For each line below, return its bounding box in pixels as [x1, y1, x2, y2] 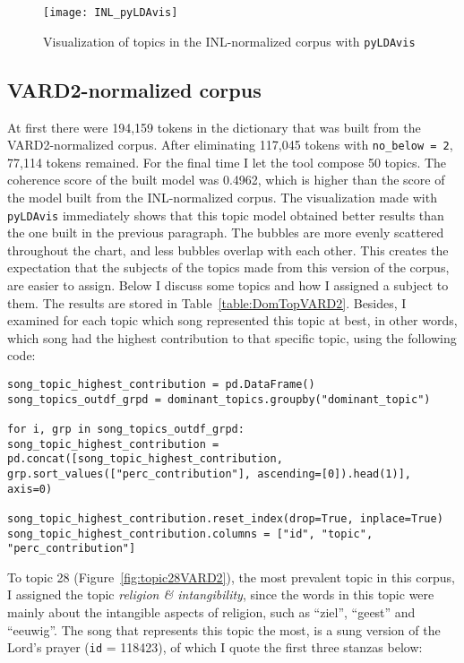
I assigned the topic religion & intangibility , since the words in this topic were [7, 585, 434, 604]
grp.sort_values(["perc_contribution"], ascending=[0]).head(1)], [7, 467, 412, 480]
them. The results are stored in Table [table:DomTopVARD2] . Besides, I [7, 293, 407, 312]
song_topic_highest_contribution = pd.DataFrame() [7, 377, 315, 391]
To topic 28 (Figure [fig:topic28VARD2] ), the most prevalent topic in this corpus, [7, 567, 455, 586]
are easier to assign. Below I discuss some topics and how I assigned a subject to [7, 275, 449, 294]
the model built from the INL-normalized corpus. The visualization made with [7, 187, 437, 206]
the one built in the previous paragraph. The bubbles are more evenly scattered [7, 223, 444, 242]
